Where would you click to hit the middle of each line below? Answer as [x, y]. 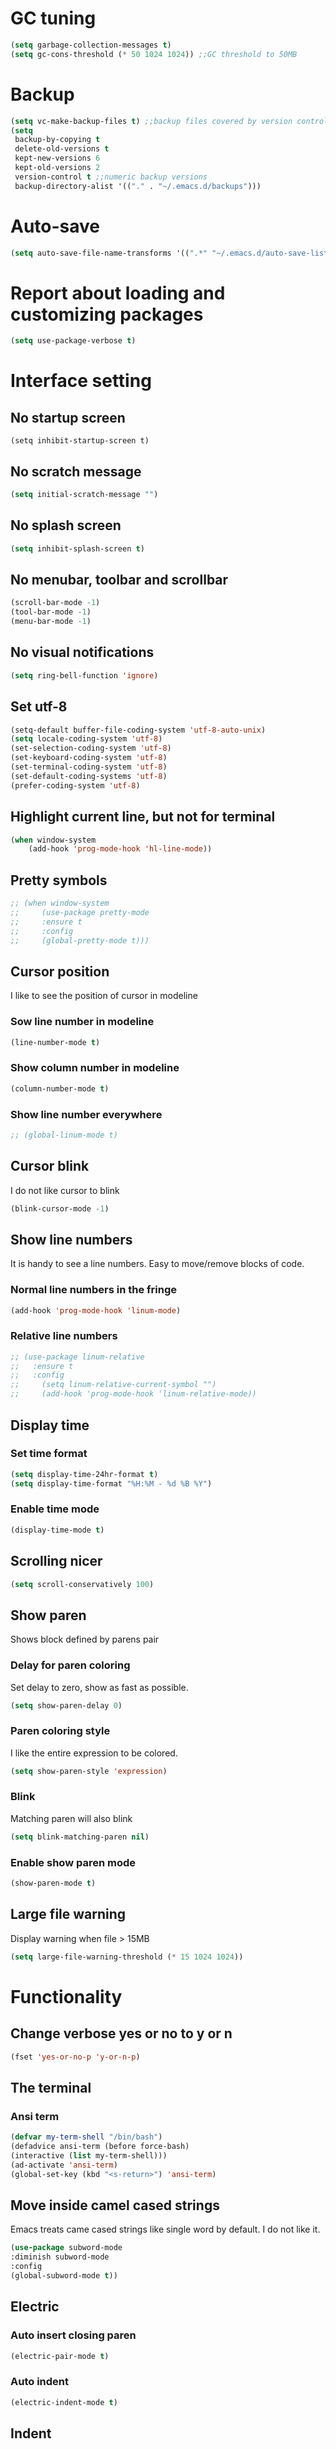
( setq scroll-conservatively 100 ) [82, 1584]
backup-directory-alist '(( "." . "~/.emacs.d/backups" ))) [138, 186]
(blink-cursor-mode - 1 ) [60, 1208]
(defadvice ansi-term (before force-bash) [100, 2147]
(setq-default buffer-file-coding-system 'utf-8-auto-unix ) [138, 730]
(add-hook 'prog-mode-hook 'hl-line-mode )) [120, 849]
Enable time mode [55, 1509]
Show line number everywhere [86, 1114]
